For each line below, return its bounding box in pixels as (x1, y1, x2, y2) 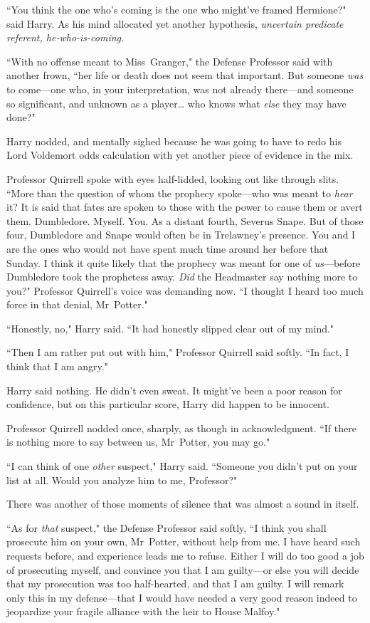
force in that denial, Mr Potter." (6, 297, 148, 312)
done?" (6, 110, 36, 125)
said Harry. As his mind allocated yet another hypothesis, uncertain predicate (6, 16, 344, 31)
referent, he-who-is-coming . (6, 30, 124, 45)
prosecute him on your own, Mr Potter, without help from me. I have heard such (6, 534, 361, 549)
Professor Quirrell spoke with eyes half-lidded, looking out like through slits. (6, 171, 339, 186)
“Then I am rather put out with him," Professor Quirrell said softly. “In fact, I (6, 345, 349, 360)
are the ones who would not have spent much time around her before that (6, 241, 329, 256)
